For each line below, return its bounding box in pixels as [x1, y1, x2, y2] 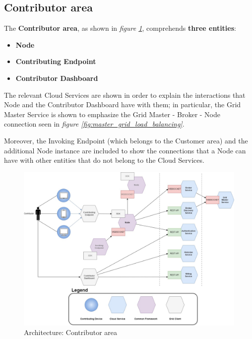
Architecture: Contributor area [24, 327, 118, 338]
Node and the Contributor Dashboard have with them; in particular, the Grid [4, 99, 241, 110]
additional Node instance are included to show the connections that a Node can [4, 145, 246, 155]
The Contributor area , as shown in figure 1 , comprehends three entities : [4, 23, 236, 33]
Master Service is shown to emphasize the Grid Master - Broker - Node [4, 109, 221, 119]
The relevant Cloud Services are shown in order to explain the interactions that [4, 89, 246, 100]
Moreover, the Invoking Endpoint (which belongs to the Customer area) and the [4, 135, 248, 145]
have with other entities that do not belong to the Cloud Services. [4, 155, 204, 165]
